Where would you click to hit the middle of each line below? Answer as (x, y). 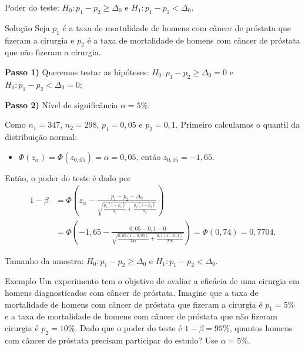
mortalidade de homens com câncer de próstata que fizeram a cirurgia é (134, 304)
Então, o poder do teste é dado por (68, 177)
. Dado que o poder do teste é (128, 328)
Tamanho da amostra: (44, 260)
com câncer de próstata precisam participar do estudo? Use (111, 340)
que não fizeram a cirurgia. (53, 52)
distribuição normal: (41, 136)
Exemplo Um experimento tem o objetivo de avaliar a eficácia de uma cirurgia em (152, 281)
